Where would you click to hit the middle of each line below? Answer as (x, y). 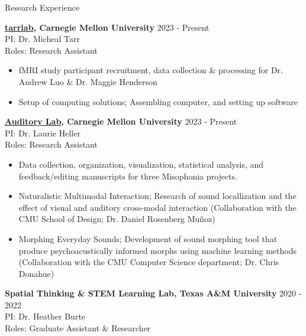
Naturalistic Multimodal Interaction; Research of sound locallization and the (157, 196)
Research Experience (42, 7)
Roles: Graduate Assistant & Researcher (78, 328)
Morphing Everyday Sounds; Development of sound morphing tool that (148, 238)
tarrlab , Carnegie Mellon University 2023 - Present (107, 27)
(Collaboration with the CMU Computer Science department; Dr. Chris (149, 262)
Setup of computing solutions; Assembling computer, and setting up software (158, 101)
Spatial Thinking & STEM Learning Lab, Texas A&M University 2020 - (153, 293)
